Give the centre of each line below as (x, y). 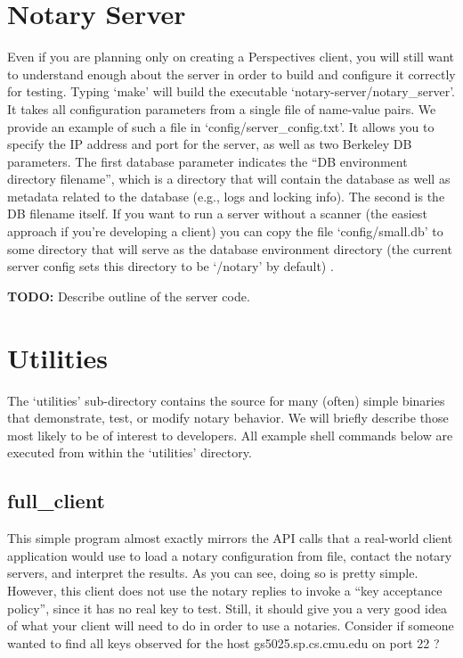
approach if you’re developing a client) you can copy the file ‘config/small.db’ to (225, 231)
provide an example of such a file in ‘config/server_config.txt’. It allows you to (221, 126)
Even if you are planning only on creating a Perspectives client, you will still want (231, 57)
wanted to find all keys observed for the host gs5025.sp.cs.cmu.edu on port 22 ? (223, 642)
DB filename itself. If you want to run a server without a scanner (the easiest (217, 214)
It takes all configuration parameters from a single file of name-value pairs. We (222, 108)
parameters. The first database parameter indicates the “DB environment (207, 161)
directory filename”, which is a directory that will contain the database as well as (229, 179)
